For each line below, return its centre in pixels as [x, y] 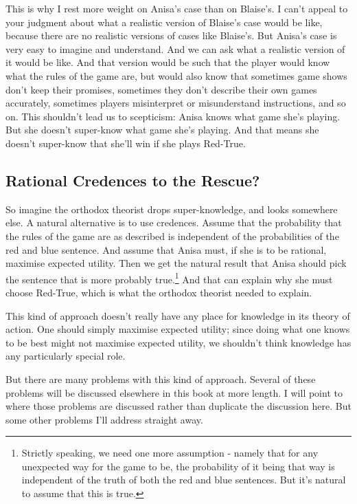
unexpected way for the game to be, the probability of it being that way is [178, 466]
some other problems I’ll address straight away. [104, 419]
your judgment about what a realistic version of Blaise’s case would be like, [164, 22]
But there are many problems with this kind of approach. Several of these [161, 379]
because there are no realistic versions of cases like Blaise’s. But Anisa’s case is [171, 35]
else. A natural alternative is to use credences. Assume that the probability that [174, 222]
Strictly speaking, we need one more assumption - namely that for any [170, 453]
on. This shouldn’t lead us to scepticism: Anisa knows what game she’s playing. [173, 116]
